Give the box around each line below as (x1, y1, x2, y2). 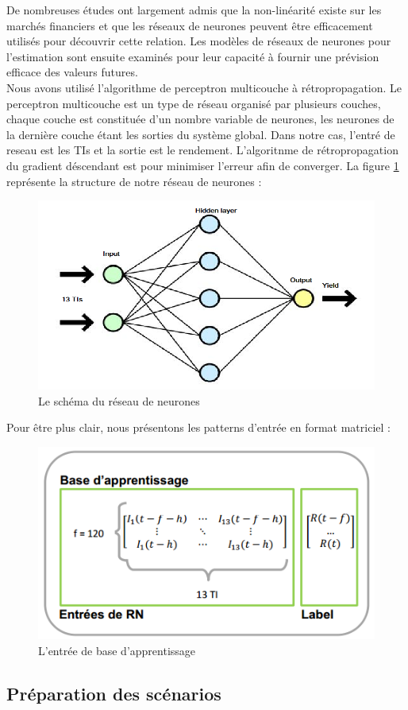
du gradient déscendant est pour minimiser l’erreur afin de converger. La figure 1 (6, 157, 399, 173)
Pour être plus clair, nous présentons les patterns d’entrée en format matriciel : (6, 419, 391, 436)
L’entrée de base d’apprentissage (38, 642, 196, 659)
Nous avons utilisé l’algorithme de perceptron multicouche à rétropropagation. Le (6, 79, 402, 95)
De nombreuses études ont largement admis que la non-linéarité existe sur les (6, 2, 382, 17)
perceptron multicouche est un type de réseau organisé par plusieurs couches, (6, 95, 381, 111)
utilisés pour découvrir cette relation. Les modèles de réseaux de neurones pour (6, 33, 391, 49)
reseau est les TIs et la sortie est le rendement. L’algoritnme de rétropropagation (6, 142, 398, 158)
